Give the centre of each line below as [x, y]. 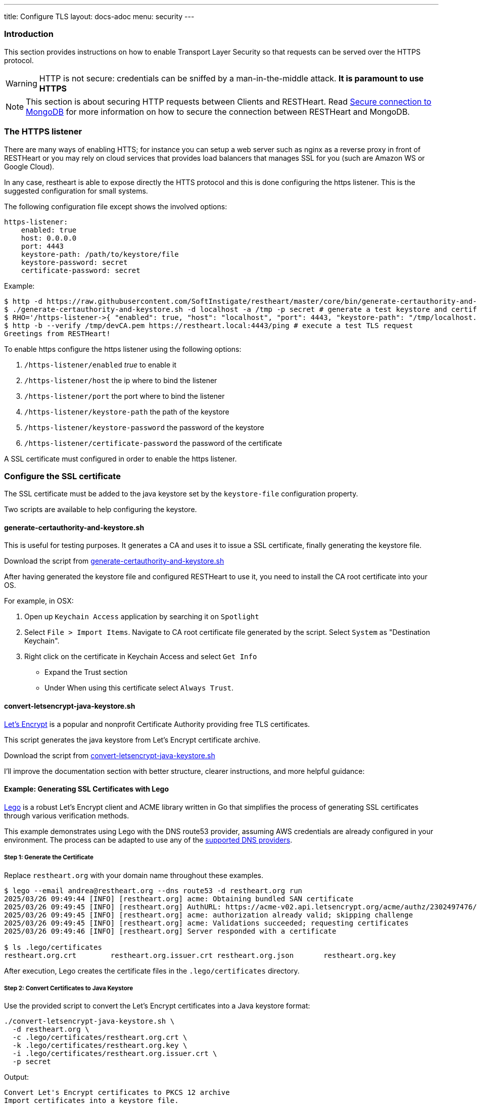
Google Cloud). [29, 166]
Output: [17, 1077]
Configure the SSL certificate [62, 476]
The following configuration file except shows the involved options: [116, 206]
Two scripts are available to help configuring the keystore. [101, 510]
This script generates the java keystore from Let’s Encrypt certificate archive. [132, 740]
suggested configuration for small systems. [76, 191]
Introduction [29, 34]
